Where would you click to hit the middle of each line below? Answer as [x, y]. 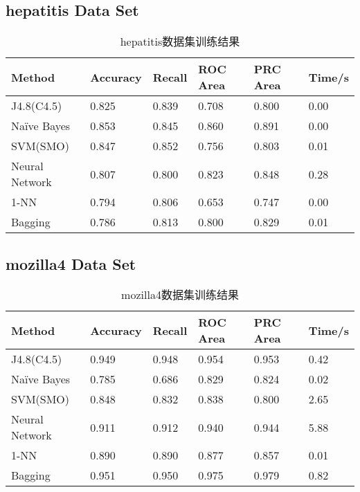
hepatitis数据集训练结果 [180, 42]
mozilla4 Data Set [71, 263]
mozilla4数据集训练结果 [180, 295]
